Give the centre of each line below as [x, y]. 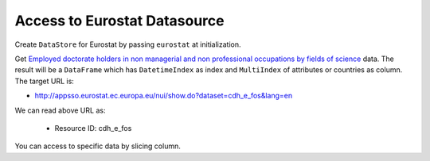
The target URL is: [45, 81]
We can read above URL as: [60, 110]
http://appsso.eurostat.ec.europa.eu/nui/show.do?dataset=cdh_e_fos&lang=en [164, 96]
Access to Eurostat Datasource [119, 21]
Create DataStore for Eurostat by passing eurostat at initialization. [128, 44]
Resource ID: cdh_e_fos [93, 128]
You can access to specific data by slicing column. [98, 146]
